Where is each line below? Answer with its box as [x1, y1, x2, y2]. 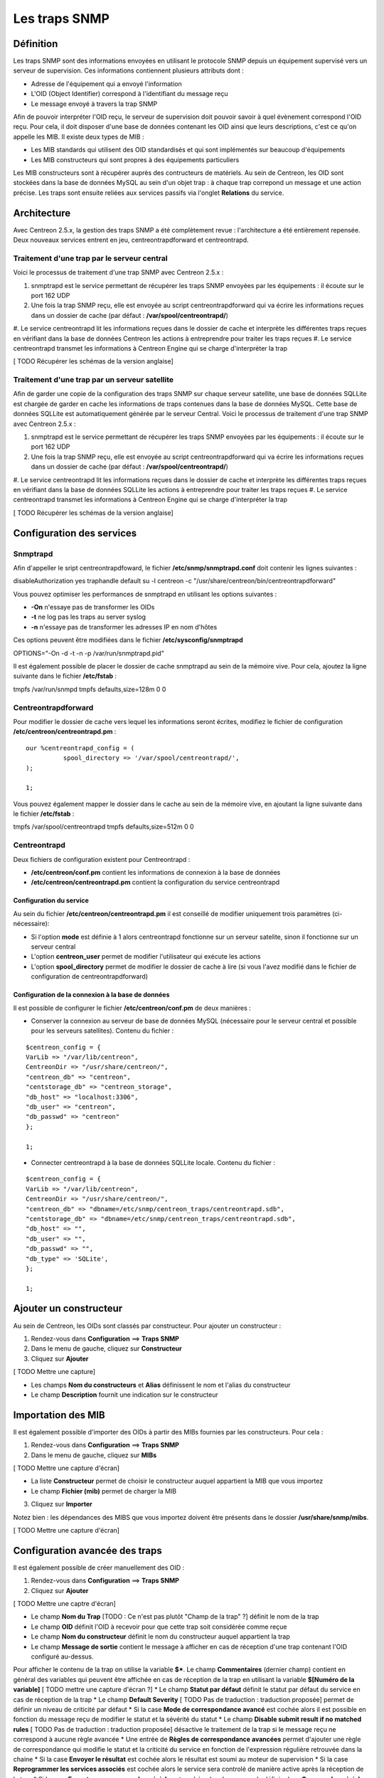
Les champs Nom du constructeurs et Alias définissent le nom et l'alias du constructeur [31, 1380, 291, 1389]
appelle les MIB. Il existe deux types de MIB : [13, 132, 144, 141]
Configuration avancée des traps [13, 1544, 163, 1557]
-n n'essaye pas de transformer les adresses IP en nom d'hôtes [31, 622, 218, 631]
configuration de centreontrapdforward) [31, 972, 149, 981]
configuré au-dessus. [31, 1652, 94, 1661]
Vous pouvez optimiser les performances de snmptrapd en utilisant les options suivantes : [13, 590, 277, 598]
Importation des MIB [13, 1409, 106, 1421]
